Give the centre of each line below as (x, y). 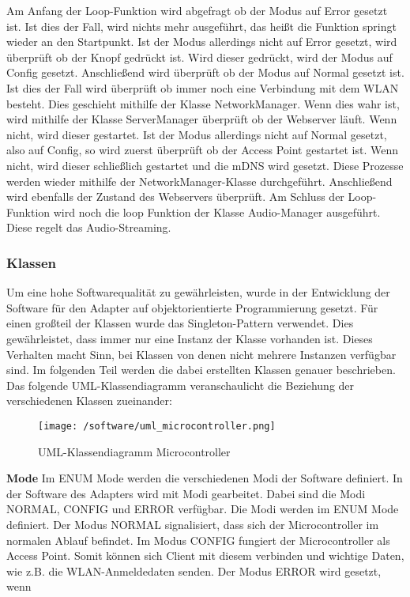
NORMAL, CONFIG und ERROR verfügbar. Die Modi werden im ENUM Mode (203, 509)
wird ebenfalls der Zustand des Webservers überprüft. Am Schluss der (175, 196)
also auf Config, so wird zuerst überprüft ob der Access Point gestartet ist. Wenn (203, 150)
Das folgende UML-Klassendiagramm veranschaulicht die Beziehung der (181, 385)
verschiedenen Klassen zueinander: (89, 401)
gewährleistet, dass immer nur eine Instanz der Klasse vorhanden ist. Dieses (190, 338)
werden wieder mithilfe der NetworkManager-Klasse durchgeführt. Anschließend (199, 181)
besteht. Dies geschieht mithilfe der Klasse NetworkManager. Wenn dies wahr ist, (203, 103)
